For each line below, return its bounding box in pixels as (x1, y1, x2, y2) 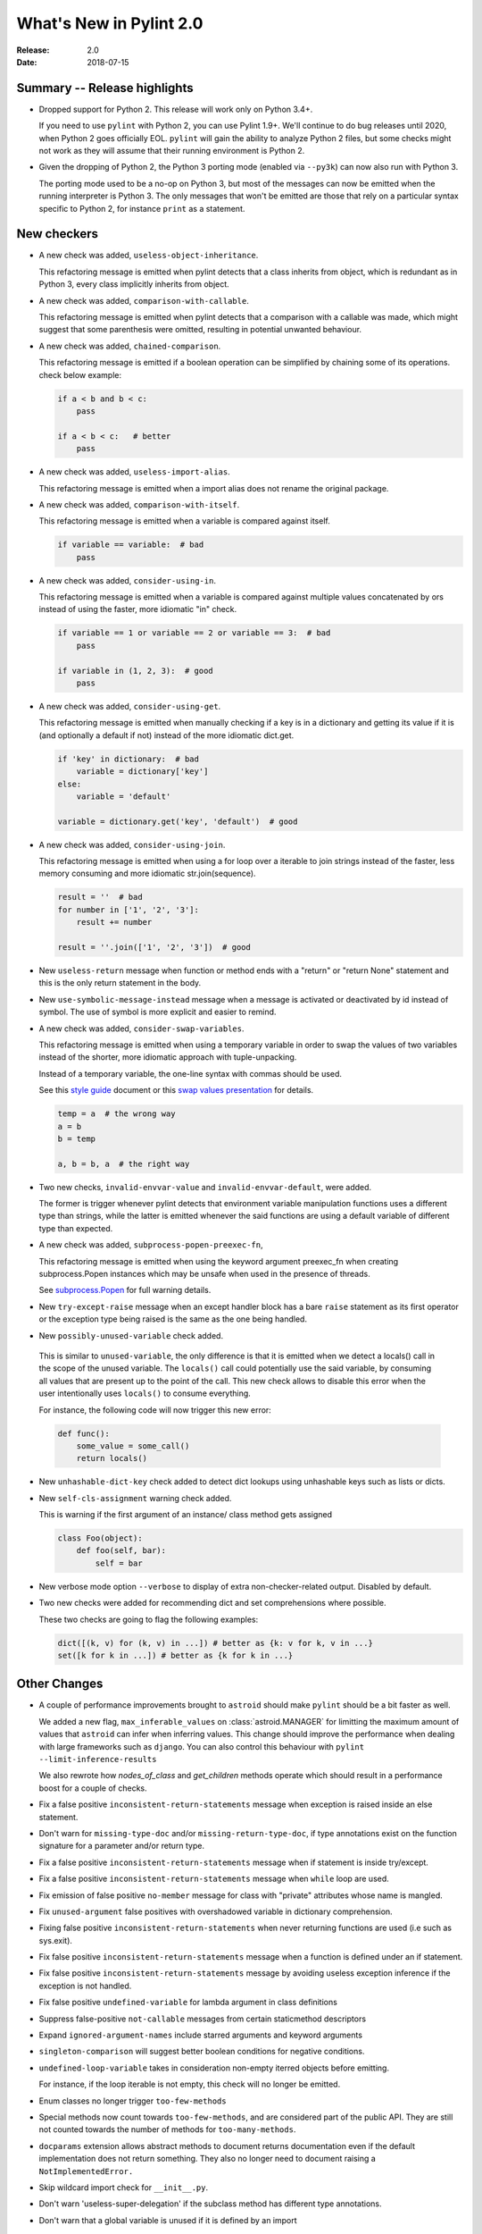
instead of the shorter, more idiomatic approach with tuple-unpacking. (38, 1052, 297, 1062)
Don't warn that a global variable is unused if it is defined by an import (38, 2214, 298, 2225)
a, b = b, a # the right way (57, 1158, 190, 1169)
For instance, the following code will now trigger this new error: (38, 1404, 271, 1415)
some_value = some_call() (76, 1440, 190, 1451)
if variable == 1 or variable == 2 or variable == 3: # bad (57, 628, 331, 638)
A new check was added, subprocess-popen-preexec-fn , (38, 1239, 263, 1250)
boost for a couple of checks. (38, 1783, 147, 1793)
